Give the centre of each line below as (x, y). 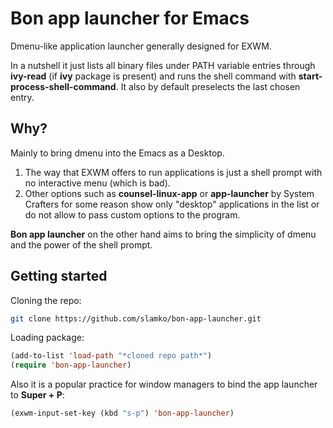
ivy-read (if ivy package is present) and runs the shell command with (153, 76)
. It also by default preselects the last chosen (208, 86)
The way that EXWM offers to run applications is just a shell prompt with (173, 172)
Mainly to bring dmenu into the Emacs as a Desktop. (117, 153)
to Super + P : (37, 395)
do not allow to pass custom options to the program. (132, 214)
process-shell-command (63, 86)
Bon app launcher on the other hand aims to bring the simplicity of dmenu (163, 234)
